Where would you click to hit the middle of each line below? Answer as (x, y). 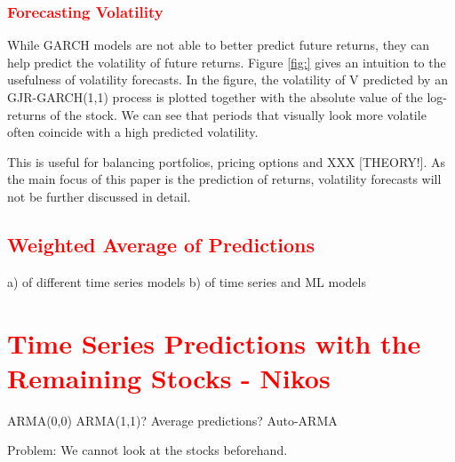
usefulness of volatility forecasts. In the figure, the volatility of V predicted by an (227, 80)
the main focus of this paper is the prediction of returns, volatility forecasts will (224, 179)
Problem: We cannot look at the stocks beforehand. (148, 450)
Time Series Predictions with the (214, 343)
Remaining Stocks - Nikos (169, 377)
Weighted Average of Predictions (161, 244)
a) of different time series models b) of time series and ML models (187, 281)
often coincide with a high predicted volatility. (133, 132)
